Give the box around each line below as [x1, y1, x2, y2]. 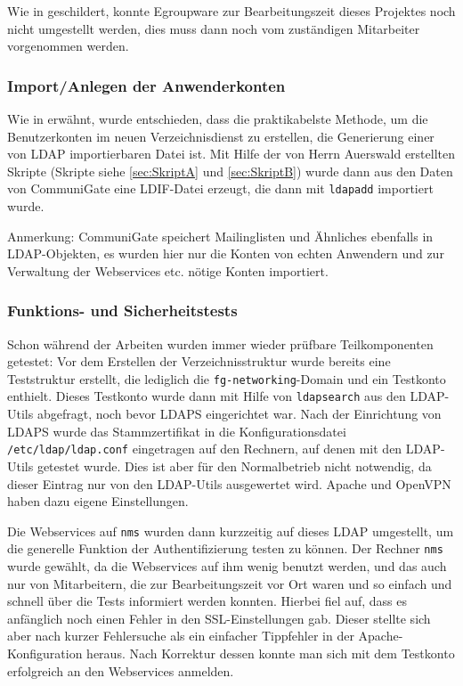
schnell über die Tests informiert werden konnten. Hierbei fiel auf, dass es [7, 592, 408, 610]
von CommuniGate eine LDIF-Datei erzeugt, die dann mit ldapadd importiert [7, 179, 434, 198]
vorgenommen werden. [7, 37, 129, 55]
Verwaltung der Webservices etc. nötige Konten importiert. [7, 261, 329, 280]
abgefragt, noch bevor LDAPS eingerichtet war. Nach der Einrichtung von [37, 404, 442, 423]
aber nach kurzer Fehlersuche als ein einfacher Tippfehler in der [7, 626, 354, 645]
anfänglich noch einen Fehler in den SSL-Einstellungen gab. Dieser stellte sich [7, 608, 431, 627]
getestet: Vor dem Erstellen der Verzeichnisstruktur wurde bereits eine [7, 352, 391, 371]
